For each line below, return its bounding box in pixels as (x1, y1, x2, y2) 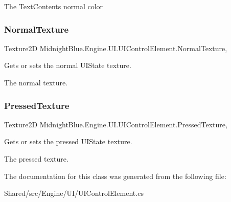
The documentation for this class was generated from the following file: (4, 170, 226, 181)
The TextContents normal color (4, 1, 103, 11)
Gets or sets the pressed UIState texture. (4, 136, 132, 147)
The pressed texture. (4, 153, 68, 164)
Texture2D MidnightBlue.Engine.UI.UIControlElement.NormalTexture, (4, 42, 227, 53)
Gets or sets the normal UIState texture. (4, 60, 131, 71)
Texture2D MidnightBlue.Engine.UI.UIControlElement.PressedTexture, (4, 119, 227, 129)
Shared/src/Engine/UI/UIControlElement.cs (4, 188, 144, 198)
